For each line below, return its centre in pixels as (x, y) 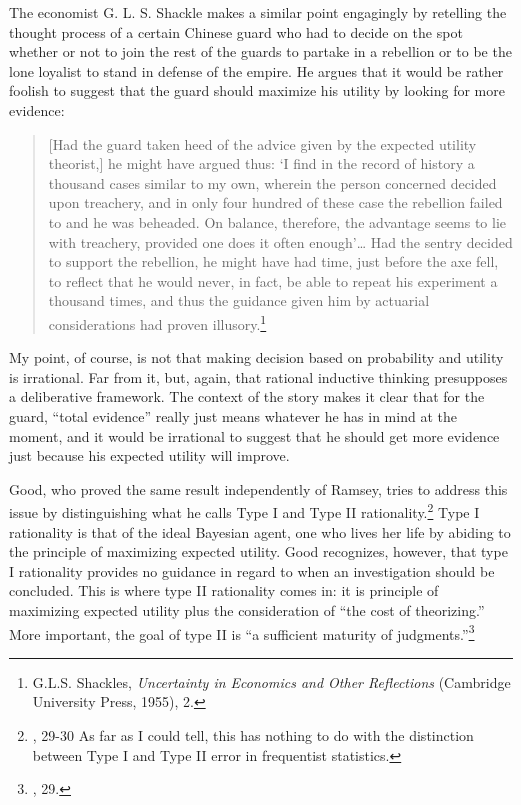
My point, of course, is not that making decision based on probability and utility (256, 357)
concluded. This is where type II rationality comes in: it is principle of (224, 590)
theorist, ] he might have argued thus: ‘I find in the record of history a (261, 163)
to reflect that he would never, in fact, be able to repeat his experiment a (273, 280)
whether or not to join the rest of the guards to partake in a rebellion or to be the (260, 51)
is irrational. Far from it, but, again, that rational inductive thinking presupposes (258, 376)
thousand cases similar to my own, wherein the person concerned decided (272, 182)
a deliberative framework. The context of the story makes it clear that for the (247, 396)
